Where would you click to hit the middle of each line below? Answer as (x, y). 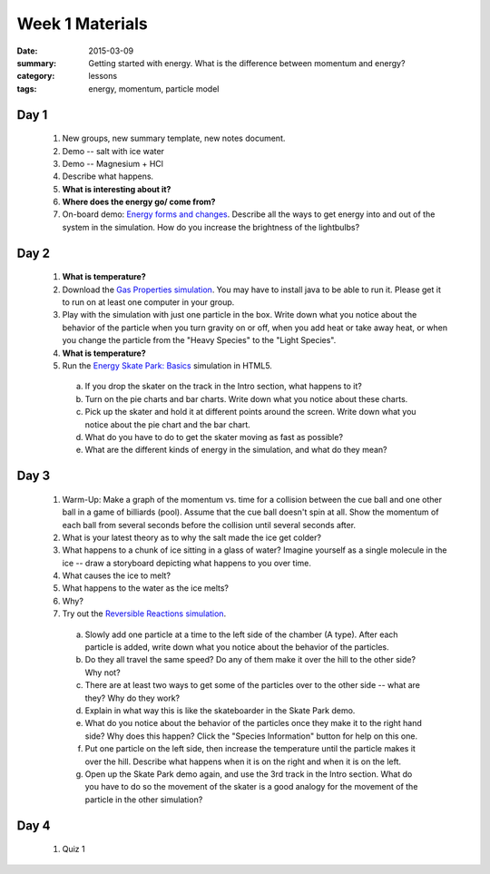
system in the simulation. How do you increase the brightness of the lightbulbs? (211, 227)
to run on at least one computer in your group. (148, 302)
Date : (27, 51)
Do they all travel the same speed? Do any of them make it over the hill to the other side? (250, 660)
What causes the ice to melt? (117, 575)
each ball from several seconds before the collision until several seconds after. (209, 525)
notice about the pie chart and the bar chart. (168, 424)
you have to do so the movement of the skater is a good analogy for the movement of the (251, 787)
